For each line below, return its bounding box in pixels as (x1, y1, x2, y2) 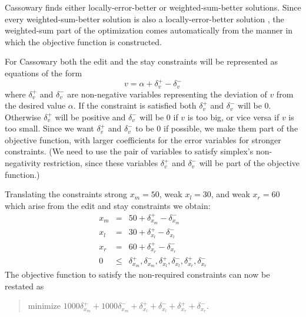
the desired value (5, 99, 66, 112)
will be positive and (55, 110, 126, 123)
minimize (28, 299, 61, 312)
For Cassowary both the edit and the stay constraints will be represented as (5, 55, 278, 68)
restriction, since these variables (43, 157, 158, 169)
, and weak (211, 188, 250, 200)
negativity (5, 157, 41, 169)
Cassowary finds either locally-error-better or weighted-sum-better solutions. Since (5, 1, 301, 13)
